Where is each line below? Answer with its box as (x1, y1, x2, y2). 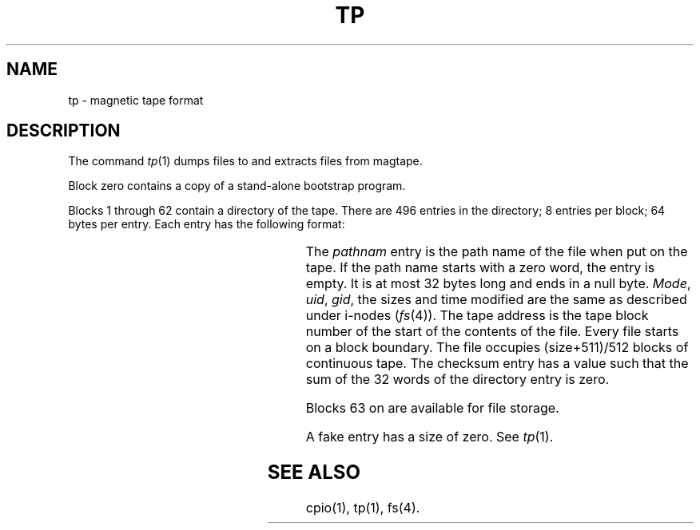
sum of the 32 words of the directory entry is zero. (305, 371, 610, 388)
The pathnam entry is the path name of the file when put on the (305, 243, 688, 260)
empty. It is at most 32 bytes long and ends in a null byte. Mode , (305, 275, 691, 292)
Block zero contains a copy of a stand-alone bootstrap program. (68, 179, 406, 193)
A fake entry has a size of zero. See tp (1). (305, 429, 554, 445)
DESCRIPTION (6, 121, 121, 141)
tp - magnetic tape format (68, 93, 204, 107)
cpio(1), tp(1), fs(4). (305, 500, 420, 516)
